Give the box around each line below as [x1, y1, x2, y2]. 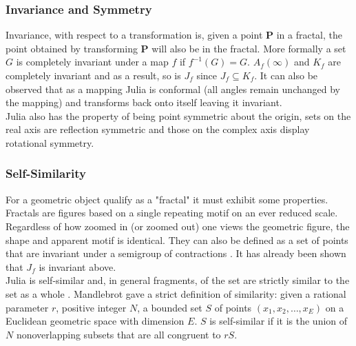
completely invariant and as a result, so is [6, 68, 181, 82]
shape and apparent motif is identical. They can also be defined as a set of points [6, 232, 348, 247]
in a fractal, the [276, 28, 343, 42]
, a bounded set [137, 300, 202, 314]
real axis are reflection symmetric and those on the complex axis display [6, 122, 310, 136]
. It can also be [254, 68, 318, 82]
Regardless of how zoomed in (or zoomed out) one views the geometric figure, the [6, 218, 350, 233]
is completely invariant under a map [16, 54, 169, 69]
